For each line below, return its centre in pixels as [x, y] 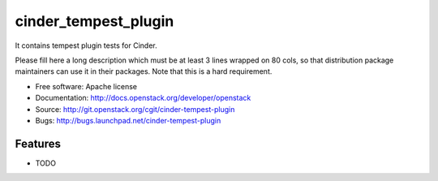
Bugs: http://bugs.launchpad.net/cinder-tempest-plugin [128, 120]
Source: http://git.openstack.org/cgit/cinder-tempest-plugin [135, 109]
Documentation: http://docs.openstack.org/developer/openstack [143, 98]
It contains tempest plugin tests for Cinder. [86, 45]
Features [38, 143]
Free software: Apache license [86, 86]
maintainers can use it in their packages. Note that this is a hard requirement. [144, 71]
